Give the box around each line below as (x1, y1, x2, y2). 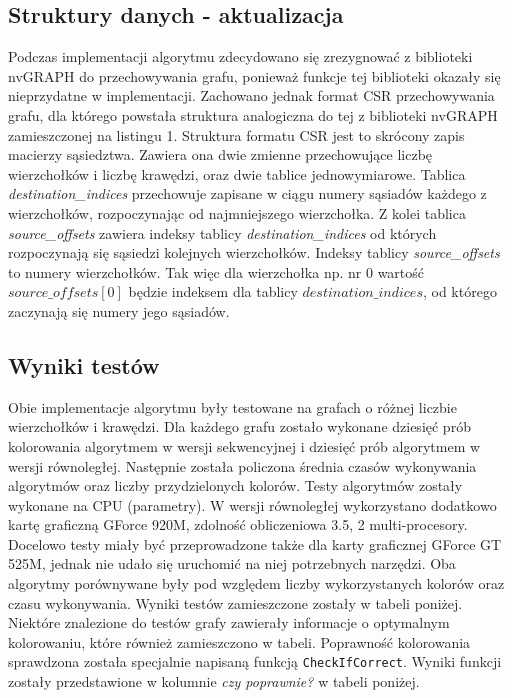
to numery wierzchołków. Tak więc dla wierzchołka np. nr (8, 261, 362, 282)
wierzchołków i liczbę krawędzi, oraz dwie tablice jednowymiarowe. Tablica (8, 163, 466, 184)
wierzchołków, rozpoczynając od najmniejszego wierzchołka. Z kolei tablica (8, 202, 466, 223)
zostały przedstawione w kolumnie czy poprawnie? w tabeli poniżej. (8, 671, 420, 692)
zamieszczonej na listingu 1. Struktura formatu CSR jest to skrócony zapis (8, 124, 465, 145)
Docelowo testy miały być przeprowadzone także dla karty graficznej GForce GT (8, 533, 502, 554)
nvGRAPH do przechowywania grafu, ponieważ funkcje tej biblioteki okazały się (8, 65, 501, 86)
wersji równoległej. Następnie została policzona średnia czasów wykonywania (8, 455, 477, 476)
